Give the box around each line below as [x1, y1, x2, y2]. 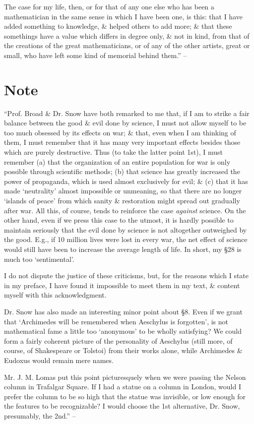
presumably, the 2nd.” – [4, 410, 76, 421]
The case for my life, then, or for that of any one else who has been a [4, 1, 214, 11]
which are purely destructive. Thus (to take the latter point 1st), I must [4, 147, 223, 157]
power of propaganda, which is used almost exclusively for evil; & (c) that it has [4, 176, 248, 186]
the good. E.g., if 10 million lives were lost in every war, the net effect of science [4, 234, 248, 244]
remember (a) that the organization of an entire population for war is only [4, 156, 231, 167]
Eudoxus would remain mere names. [4, 355, 114, 365]
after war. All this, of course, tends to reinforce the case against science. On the [4, 205, 246, 215]
